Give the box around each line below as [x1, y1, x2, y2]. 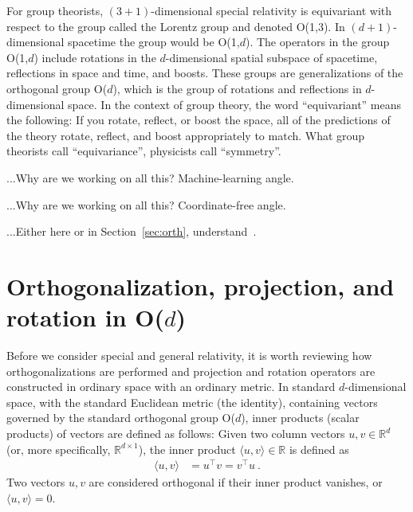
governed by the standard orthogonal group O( [6, 409, 235, 426]
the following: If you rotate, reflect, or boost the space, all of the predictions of [6, 111, 391, 128]
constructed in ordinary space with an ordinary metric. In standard [6, 378, 336, 395]
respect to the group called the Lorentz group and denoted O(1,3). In [6, 18, 345, 34]
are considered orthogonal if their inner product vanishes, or [88, 474, 383, 491]
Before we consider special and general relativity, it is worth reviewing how [6, 347, 372, 364]
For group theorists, [6, 2, 104, 18]
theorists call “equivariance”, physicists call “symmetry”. [6, 143, 281, 159]
